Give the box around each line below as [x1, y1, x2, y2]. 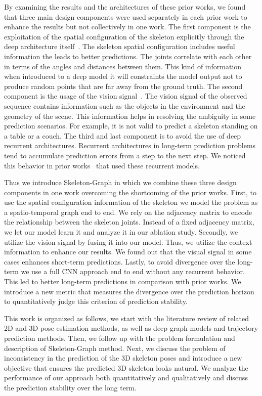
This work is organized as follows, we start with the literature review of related [4, 313, 249, 323]
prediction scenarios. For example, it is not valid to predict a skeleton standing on [4, 120, 258, 131]
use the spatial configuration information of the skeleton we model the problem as [4, 197, 258, 207]
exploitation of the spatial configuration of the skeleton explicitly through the [4, 31, 244, 41]
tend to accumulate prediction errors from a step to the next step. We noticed [4, 150, 246, 160]
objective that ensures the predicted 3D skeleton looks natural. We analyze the [4, 362, 248, 373]
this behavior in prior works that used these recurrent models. [4, 160, 200, 170]
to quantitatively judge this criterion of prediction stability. [4, 296, 188, 306]
